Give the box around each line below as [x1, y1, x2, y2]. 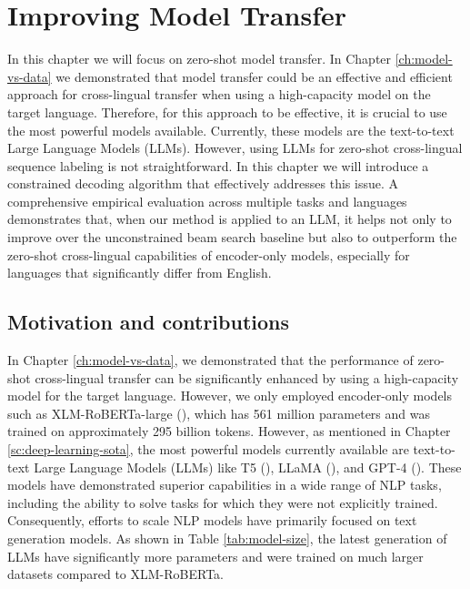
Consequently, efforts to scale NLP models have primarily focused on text [7, 511, 417, 530]
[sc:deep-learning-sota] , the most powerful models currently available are [7, 440, 409, 459]
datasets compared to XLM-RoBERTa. [7, 564, 224, 584]
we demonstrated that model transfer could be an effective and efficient [55, 66, 453, 86]
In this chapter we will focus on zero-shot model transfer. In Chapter [7, 49, 392, 68]
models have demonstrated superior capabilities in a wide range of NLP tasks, [7, 475, 442, 494]
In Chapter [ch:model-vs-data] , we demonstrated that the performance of [7, 350, 414, 370]
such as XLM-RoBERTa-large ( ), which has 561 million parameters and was [7, 403, 430, 422]
